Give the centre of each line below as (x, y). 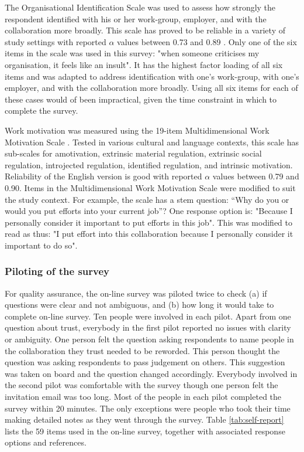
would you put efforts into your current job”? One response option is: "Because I (149, 211)
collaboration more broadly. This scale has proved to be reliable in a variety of (145, 30)
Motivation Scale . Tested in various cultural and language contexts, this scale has (152, 142)
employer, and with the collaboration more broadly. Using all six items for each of (151, 88)
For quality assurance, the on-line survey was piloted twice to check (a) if (136, 293)
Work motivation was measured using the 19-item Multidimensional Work (137, 130)
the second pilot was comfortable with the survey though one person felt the (141, 385)
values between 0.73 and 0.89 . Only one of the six (207, 41)
